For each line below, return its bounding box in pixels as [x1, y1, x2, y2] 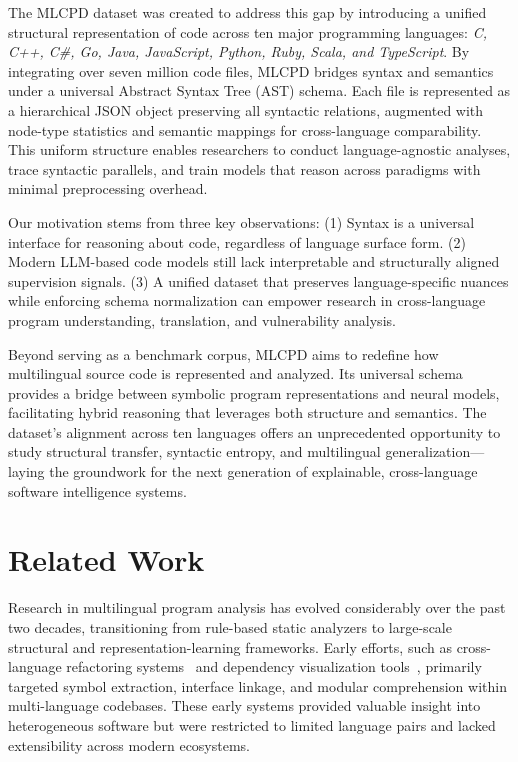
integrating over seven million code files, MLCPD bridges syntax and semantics [8, 60, 494, 81]
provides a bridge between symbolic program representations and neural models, [8, 382, 500, 403]
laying [8, 461, 45, 482]
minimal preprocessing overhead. [8, 178, 208, 199]
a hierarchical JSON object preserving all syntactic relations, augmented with [8, 99, 484, 120]
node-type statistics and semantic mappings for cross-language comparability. [8, 119, 482, 140]
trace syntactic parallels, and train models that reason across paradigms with [8, 158, 481, 179]
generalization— [385, 441, 485, 462]
